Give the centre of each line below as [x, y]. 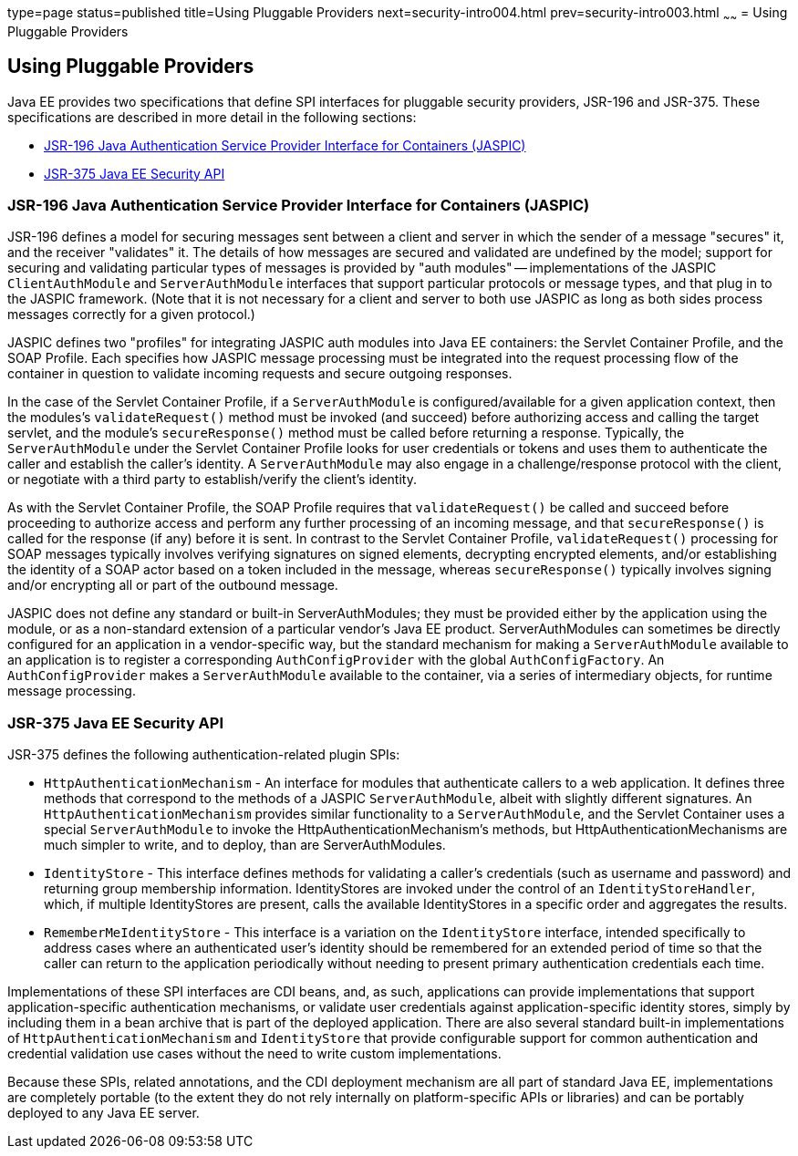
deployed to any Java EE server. [104, 1113]
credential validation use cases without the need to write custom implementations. [254, 1054]
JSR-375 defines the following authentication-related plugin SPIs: [204, 755]
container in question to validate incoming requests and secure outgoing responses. [260, 374]
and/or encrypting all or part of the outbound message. [173, 585]
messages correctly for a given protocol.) [131, 315]
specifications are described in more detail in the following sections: [212, 117]
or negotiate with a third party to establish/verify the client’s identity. [212, 480]
